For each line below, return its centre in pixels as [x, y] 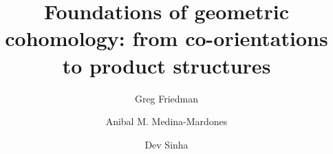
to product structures [166, 65]
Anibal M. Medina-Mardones [166, 121]
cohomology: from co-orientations [166, 38]
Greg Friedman [166, 98]
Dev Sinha [166, 144]
